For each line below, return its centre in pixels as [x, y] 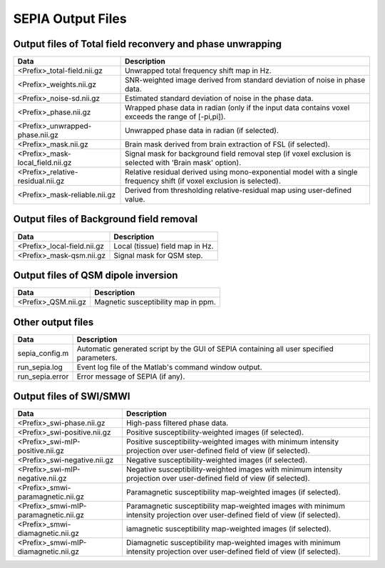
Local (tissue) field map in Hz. [164, 246]
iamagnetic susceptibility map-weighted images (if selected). [229, 529]
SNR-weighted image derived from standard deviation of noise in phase [245, 80]
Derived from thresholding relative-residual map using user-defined [238, 191]
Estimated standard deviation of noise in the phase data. [219, 99]
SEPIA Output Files [70, 19]
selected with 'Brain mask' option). [183, 163]
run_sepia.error [43, 377]
